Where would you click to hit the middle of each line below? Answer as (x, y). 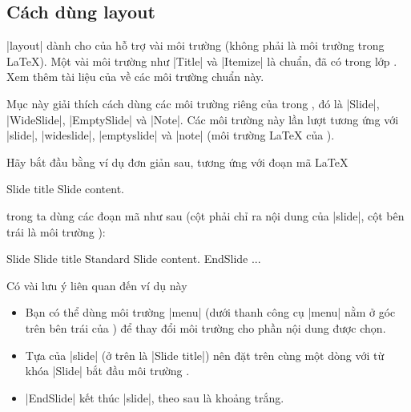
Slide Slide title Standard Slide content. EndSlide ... (134, 259)
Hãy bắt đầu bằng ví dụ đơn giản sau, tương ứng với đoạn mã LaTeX (177, 162)
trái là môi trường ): (56, 231)
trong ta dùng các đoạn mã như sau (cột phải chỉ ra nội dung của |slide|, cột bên (205, 215)
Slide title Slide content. (66, 189)
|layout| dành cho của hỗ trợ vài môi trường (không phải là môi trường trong (195, 45)
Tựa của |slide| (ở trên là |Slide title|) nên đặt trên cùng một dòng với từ (205, 355)
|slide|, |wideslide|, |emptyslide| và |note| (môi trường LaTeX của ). (171, 135)
